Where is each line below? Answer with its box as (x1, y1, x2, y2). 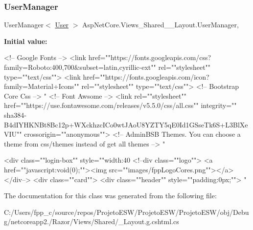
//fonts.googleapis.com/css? (128, 52, 211, 63)
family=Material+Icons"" (4, 81, 79, 91)
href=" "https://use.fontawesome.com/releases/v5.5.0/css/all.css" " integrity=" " (4, 100, 237, 110)
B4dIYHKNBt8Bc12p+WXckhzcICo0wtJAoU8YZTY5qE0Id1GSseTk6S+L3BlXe (4, 119, 248, 129)
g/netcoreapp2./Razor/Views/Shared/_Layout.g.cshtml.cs (4, 216, 179, 227)
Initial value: (4, 36, 47, 46)
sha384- (4, 109, 26, 120)
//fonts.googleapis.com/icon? (122, 71, 209, 82)
